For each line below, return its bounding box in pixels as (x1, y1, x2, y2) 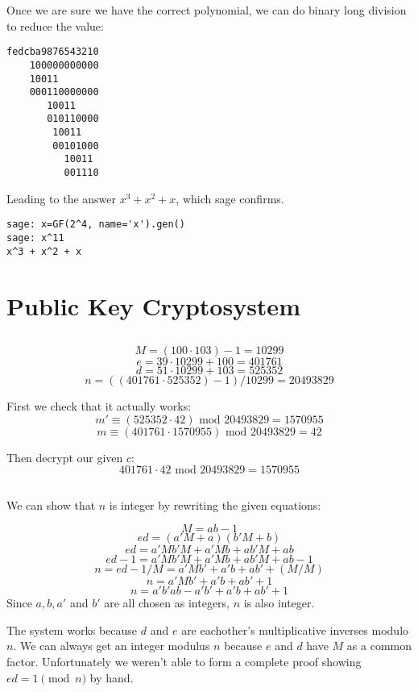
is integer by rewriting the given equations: (109, 496, 321, 513)
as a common (346, 637, 412, 654)
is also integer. (243, 594, 315, 611)
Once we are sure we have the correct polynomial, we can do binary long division (6, 2, 407, 18)
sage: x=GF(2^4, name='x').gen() (6, 219, 185, 231)
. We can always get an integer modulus (13, 637, 210, 654)
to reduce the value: (6, 17, 104, 34)
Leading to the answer (6, 190, 117, 206)
